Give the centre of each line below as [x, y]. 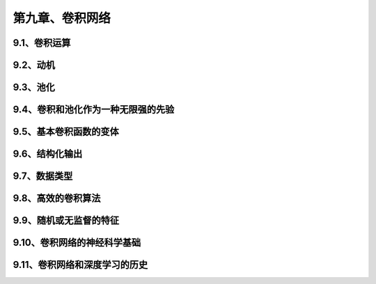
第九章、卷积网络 [62, 18]
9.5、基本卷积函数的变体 [66, 132]
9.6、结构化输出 [48, 154]
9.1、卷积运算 [42, 43]
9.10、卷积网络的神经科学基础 [77, 243]
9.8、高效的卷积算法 [57, 198]
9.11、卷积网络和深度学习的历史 [80, 265]
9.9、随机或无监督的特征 [66, 220]
